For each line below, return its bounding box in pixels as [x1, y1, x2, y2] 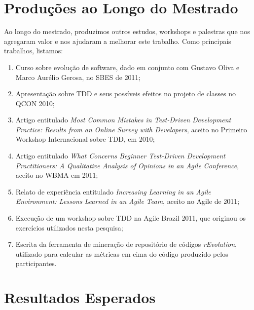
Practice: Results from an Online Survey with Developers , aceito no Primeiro [15, 124, 247, 134]
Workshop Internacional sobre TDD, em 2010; [15, 134, 155, 144]
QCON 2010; [15, 98, 55, 108]
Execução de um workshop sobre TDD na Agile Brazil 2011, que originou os [15, 213, 246, 223]
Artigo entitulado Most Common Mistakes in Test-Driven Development [15, 115, 231, 125]
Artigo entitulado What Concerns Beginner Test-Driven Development [15, 151, 225, 161]
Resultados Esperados [4, 287, 156, 308]
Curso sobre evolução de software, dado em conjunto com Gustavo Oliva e [15, 62, 240, 72]
